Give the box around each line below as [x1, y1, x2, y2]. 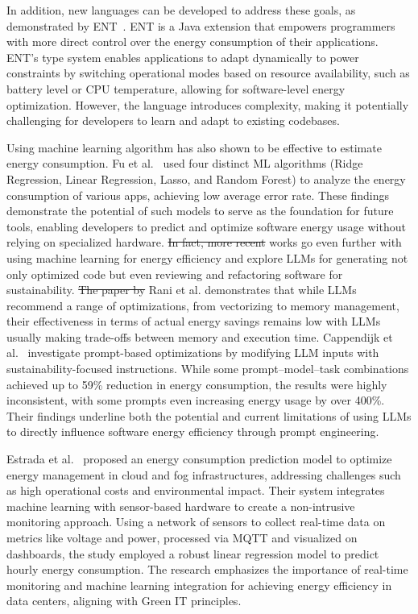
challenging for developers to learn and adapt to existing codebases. [6, 112, 340, 129]
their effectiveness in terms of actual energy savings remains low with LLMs [6, 313, 381, 330]
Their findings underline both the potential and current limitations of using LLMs [6, 407, 412, 424]
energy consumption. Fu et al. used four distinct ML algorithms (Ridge [6, 155, 363, 172]
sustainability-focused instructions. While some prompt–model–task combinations [6, 360, 409, 377]
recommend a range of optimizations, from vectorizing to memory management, [6, 297, 399, 313]
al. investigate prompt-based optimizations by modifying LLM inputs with [6, 344, 379, 361]
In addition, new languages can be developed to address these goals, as [6, 2, 356, 18]
